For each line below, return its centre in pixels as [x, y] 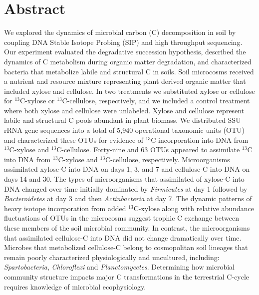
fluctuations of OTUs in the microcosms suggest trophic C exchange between [122, 218]
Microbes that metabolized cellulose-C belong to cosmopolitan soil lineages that [126, 247]
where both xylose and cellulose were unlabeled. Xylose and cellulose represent [124, 110]
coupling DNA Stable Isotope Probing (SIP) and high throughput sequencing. [123, 42]
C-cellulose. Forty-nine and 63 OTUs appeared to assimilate [148, 149]
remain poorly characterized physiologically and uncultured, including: [112, 257]
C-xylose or [37, 101]
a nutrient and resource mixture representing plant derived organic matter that [125, 81]
